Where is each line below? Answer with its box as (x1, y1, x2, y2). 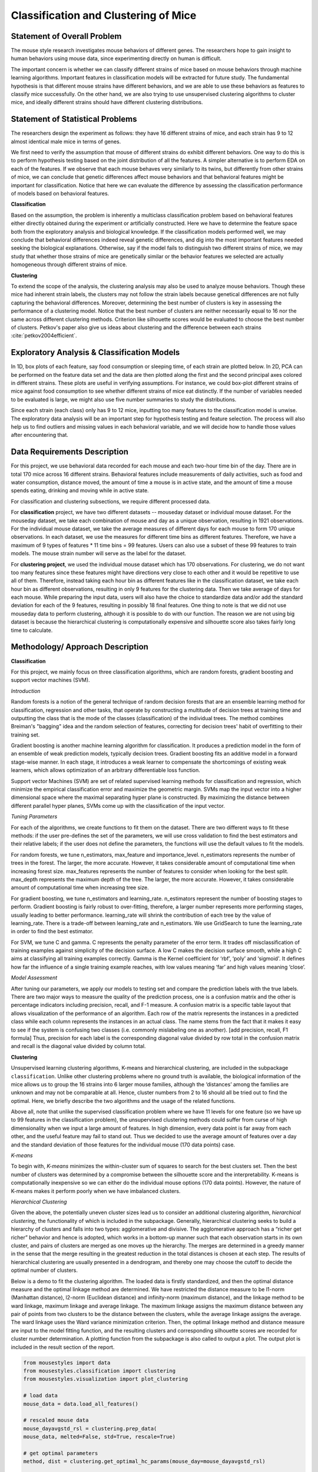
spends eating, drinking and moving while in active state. (11, 487, 150, 494)
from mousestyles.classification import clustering (23, 1368, 176, 1374)
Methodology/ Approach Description (11, 642, 148, 652)
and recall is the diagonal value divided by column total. (11, 1043, 146, 1050)
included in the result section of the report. (11, 1343, 115, 1351)
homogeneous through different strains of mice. (11, 261, 127, 268)
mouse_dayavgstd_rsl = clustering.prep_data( (23, 1425, 157, 1432)
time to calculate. (11, 626, 53, 634)
